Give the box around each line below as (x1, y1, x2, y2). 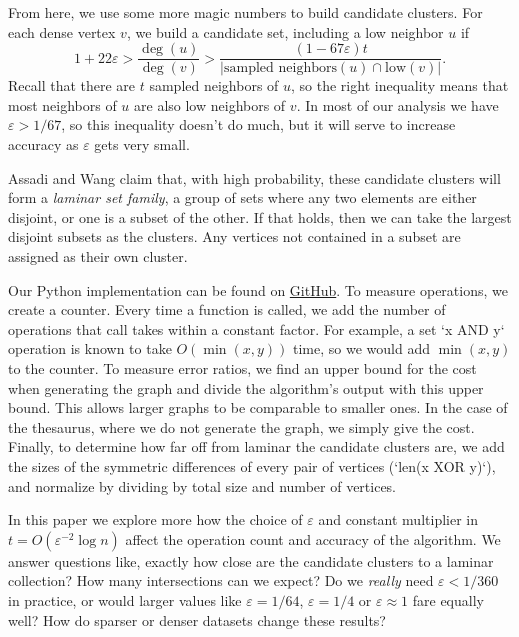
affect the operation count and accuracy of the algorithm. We (125, 528, 501, 549)
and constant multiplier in (318, 509, 478, 530)
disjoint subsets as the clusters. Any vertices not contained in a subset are (8, 226, 461, 247)
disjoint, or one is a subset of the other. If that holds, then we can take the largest (8, 206, 512, 227)
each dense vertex (8, 21, 116, 42)
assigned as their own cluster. (8, 246, 188, 266)
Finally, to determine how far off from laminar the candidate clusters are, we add (8, 436, 505, 457)
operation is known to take (8, 338, 172, 359)
